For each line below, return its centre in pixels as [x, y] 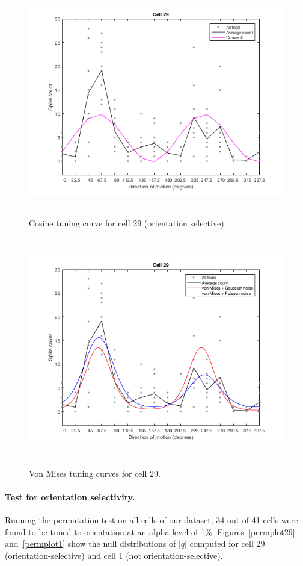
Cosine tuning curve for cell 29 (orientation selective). [128, 222]
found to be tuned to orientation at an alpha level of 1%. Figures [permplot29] [150, 531]
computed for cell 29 [227, 543]
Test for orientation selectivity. [70, 496]
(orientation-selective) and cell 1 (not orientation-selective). [114, 555]
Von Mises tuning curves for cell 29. [95, 473]
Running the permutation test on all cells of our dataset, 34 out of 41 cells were [151, 520]
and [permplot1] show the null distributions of [90, 543]
